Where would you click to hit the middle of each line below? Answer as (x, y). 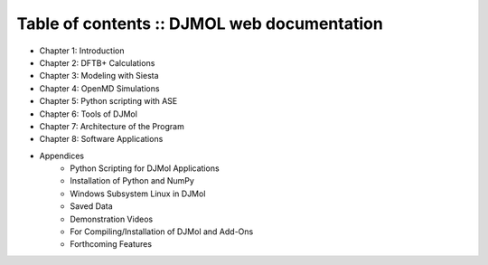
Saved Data (91, 206)
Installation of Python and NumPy (132, 181)
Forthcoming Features (111, 244)
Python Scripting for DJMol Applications (145, 168)
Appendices (62, 156)
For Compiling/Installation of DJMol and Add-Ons (162, 232)
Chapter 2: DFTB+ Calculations (97, 62)
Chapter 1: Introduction (82, 51)
